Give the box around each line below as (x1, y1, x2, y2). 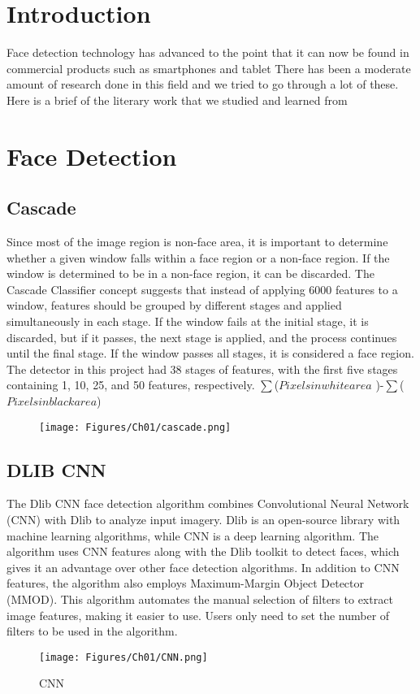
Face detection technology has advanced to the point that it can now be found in (6, 44, 409, 61)
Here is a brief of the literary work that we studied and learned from (6, 91, 348, 108)
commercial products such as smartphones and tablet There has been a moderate (6, 59, 411, 76)
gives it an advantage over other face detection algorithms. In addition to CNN (6, 558, 400, 575)
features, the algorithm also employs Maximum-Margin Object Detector (6, 575, 365, 592)
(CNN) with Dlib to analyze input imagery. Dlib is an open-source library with (6, 511, 401, 528)
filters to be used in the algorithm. (6, 622, 178, 640)
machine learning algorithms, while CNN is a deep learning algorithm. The (6, 527, 379, 544)
